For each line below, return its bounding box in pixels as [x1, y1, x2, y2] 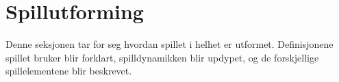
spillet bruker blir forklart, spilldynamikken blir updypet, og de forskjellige [5, 50, 319, 64]
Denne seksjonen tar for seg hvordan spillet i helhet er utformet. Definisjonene [5, 37, 334, 51]
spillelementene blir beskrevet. [5, 64, 132, 78]
